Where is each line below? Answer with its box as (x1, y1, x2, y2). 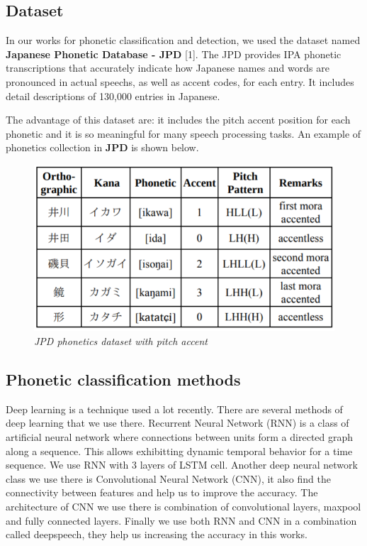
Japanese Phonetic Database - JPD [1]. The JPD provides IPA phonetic (6, 46, 341, 61)
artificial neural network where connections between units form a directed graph (6, 429, 354, 444)
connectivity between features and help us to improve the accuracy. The (6, 485, 318, 500)
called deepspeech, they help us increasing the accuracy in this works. (6, 527, 307, 542)
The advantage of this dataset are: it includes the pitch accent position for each (6, 112, 351, 127)
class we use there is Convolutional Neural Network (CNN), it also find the (6, 471, 331, 486)
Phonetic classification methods (6, 368, 241, 390)
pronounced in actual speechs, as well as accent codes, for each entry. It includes (6, 74, 354, 89)
